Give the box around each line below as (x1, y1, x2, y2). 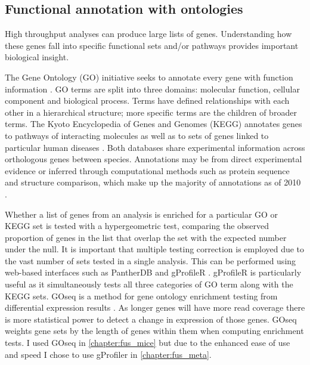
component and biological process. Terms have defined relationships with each (5, 94, 290, 107)
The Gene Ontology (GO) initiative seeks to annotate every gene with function (5, 70, 293, 83)
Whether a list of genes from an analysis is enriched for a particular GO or (5, 208, 278, 220)
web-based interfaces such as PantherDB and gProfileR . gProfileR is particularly (5, 266, 302, 279)
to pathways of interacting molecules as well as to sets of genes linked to (5, 129, 269, 141)
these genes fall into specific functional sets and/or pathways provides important (5, 39, 299, 51)
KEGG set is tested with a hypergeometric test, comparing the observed (5, 219, 269, 232)
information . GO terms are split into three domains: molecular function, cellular (5, 82, 300, 95)
